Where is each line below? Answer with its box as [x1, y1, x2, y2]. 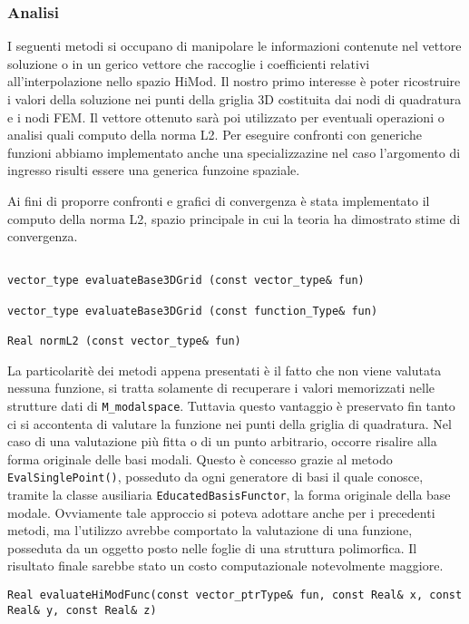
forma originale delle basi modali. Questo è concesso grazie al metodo [7, 449, 393, 468]
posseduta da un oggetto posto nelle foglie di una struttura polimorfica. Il [7, 538, 417, 557]
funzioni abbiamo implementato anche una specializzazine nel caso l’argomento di [7, 142, 461, 161]
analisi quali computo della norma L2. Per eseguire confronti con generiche [7, 125, 422, 144]
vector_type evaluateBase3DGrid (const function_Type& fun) [7, 304, 378, 317]
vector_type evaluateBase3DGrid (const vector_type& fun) [7, 274, 365, 288]
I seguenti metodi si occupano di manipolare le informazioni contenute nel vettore [7, 36, 462, 55]
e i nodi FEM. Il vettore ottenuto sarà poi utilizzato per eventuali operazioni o [7, 107, 445, 126]
